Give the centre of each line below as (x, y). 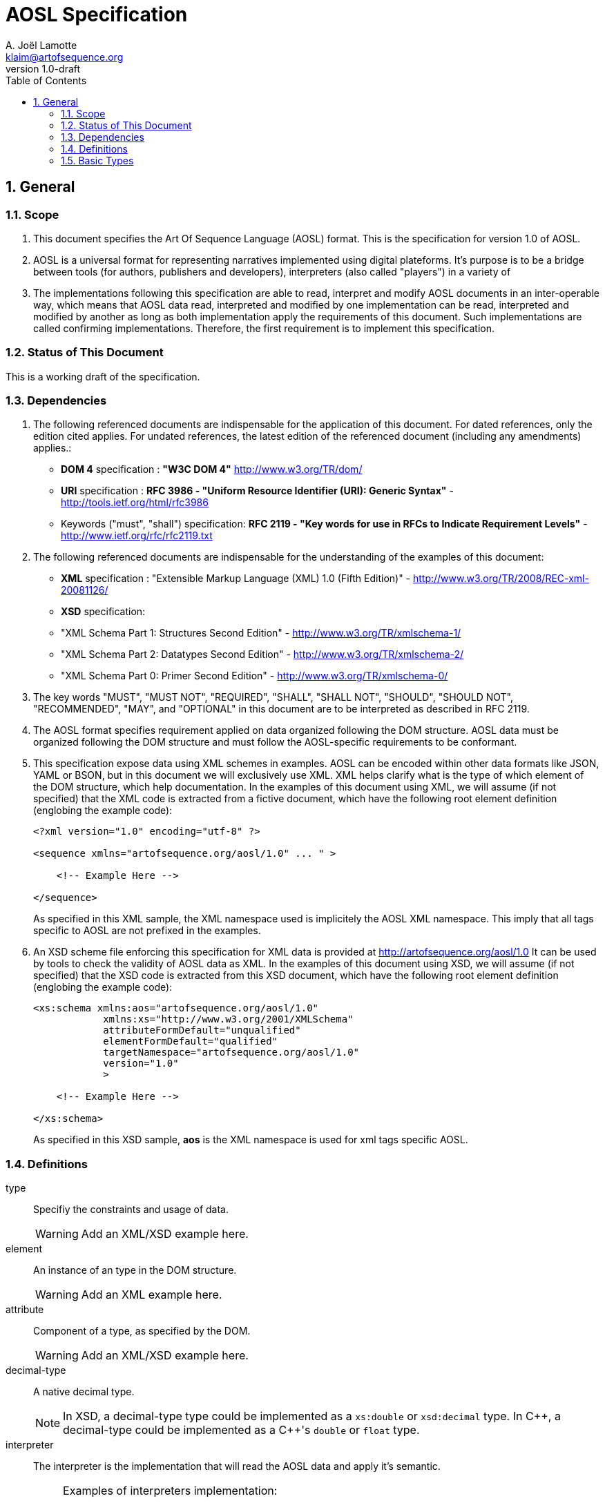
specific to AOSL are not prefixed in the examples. (147, 931)
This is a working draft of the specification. (103, 376)
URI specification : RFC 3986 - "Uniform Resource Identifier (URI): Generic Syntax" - (257, 491)
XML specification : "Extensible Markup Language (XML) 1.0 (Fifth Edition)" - (236, 579)
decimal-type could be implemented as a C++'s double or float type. (241, 1430)
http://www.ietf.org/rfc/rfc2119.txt (137, 536)
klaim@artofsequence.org (65, 57)
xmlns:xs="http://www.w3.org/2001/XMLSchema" (228, 1019)
